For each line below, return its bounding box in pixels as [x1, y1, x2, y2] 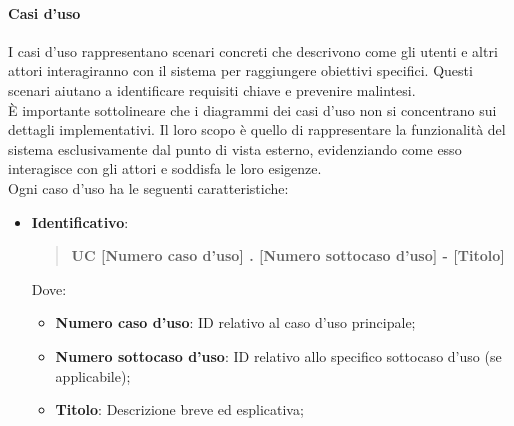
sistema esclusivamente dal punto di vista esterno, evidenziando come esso [8, 138, 462, 159]
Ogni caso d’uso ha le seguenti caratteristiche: [8, 177, 289, 198]
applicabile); [55, 365, 131, 386]
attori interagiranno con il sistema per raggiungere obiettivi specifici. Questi [8, 60, 473, 81]
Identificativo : [31, 211, 129, 232]
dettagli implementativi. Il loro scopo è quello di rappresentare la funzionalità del [8, 119, 506, 140]
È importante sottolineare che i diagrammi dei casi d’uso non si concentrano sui [8, 99, 497, 120]
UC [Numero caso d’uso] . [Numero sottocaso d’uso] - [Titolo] [71, 245, 505, 266]
